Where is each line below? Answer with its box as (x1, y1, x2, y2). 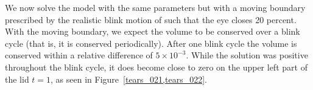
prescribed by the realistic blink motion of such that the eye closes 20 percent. (5, 13, 297, 26)
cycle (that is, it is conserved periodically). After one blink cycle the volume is (5, 36, 297, 49)
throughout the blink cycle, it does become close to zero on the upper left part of (5, 60, 308, 73)
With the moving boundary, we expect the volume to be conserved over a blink (5, 25, 300, 38)
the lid (5, 72, 29, 85)
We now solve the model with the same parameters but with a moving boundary (5, 1, 306, 13)
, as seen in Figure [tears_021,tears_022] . (51, 72, 207, 85)
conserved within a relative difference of (5, 49, 153, 61)
